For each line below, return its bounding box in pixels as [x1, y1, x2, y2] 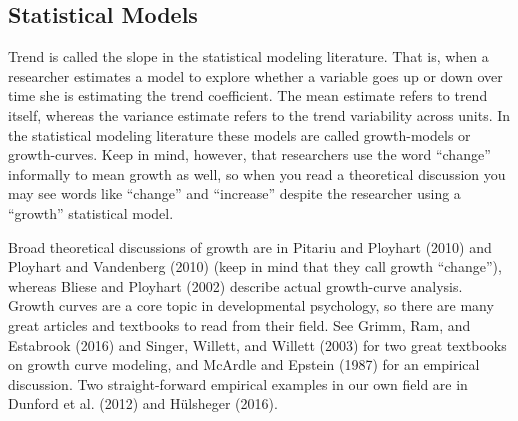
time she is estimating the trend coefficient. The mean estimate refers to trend [8, 85, 488, 106]
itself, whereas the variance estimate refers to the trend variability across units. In [8, 104, 511, 125]
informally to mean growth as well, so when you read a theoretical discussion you [8, 163, 506, 184]
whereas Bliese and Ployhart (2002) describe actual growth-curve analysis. [8, 275, 463, 296]
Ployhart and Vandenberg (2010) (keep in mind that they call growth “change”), [8, 256, 502, 277]
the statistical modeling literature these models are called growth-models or [8, 124, 471, 145]
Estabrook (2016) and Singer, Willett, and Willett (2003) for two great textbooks [8, 334, 507, 355]
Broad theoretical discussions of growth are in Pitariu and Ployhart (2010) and [8, 236, 492, 257]
